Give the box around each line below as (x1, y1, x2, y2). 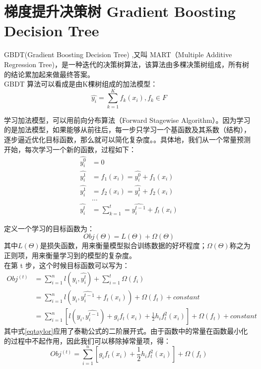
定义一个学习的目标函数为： (4, 223, 94, 233)
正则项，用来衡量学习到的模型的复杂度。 (4, 250, 136, 260)
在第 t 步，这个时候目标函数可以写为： (4, 260, 130, 270)
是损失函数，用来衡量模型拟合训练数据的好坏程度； (40, 240, 207, 251)
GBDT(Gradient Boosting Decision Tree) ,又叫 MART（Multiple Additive (4, 49, 232, 60)
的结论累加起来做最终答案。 (4, 69, 94, 79)
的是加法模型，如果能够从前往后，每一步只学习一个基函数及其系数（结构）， (4, 124, 251, 135)
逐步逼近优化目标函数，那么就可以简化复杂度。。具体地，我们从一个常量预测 (4, 134, 251, 144)
